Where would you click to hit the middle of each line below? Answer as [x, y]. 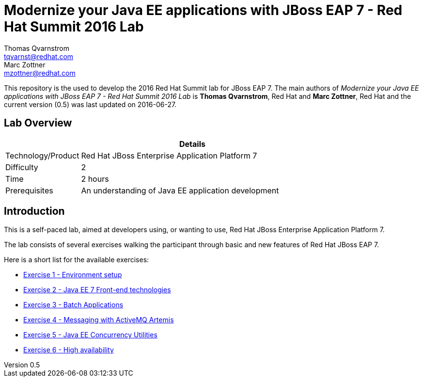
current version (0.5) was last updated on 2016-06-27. [90, 104]
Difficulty [22, 167]
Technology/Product [42, 155]
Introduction [34, 211]
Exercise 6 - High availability [69, 350]
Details [192, 144]
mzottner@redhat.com [40, 73]
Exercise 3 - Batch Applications [73, 305]
